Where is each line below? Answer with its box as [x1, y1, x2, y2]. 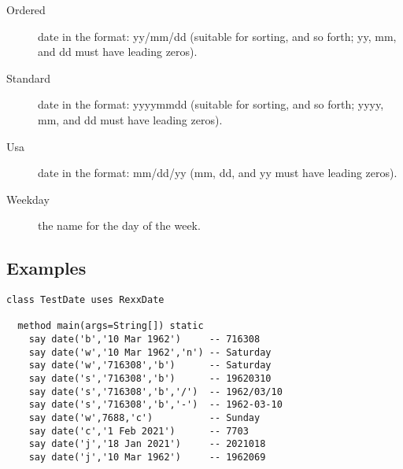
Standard [6, 69, 51, 86]
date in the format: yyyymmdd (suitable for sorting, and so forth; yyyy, [38, 96, 384, 113]
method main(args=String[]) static [17, 320, 204, 332]
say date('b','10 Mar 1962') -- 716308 [28, 334, 261, 345]
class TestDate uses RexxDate [6, 294, 165, 306]
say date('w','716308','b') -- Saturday [28, 360, 272, 371]
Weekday [6, 190, 50, 207]
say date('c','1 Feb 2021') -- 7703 [28, 425, 249, 437]
